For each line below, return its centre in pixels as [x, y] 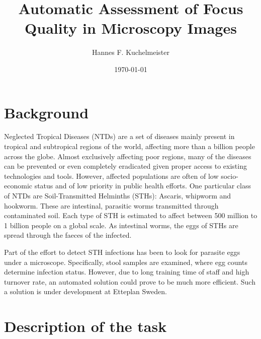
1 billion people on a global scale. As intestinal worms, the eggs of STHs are [121, 225]
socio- [230, 176]
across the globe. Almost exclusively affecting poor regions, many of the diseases [128, 156]
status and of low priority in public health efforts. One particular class [143, 186]
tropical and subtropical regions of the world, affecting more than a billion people [129, 146]
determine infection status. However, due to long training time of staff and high [127, 272]
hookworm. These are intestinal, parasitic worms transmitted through [111, 205]
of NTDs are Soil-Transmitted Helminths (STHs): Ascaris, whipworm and [118, 195]
